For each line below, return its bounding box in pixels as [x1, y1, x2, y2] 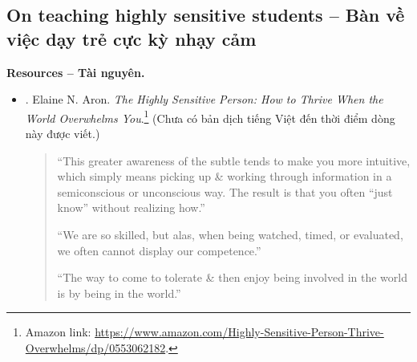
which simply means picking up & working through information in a [57, 168, 392, 185]
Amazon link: [25, 323, 91, 340]
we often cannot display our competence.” [57, 242, 261, 258]
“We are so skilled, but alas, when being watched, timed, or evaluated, [57, 226, 403, 242]
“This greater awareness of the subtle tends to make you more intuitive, [57, 152, 411, 169]
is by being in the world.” [57, 284, 181, 301]
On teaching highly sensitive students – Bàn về [6, 2, 405, 27]
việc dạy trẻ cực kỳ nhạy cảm [6, 26, 257, 51]
